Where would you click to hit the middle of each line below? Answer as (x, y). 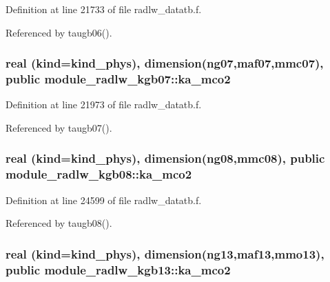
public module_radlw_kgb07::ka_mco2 (118, 79)
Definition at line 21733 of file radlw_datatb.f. (104, 9)
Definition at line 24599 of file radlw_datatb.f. (104, 200)
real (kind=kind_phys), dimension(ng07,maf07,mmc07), (165, 63)
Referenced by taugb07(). (59, 127)
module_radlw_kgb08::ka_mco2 (99, 174)
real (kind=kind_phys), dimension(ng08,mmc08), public (165, 158)
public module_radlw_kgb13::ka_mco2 (118, 269)
